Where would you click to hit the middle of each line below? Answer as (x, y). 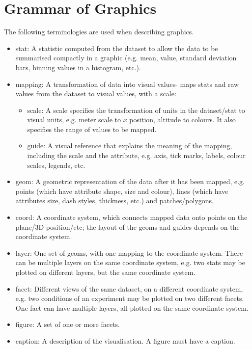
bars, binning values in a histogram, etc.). (78, 67)
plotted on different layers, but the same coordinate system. (105, 272)
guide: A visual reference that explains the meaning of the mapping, (130, 146)
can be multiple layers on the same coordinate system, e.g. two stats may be (130, 262)
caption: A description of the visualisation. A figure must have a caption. (125, 340)
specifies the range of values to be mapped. (92, 129)
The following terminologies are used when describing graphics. (99, 32)
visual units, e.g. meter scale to (74, 120)
